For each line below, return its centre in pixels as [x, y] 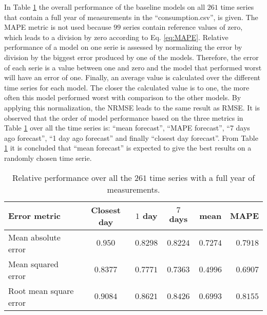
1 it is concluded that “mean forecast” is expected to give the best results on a [128, 148]
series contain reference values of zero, [183, 27]
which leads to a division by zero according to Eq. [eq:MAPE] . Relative [116, 37]
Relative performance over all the [72, 177]
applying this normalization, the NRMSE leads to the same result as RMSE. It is [132, 107]
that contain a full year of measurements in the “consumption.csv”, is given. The [131, 17]
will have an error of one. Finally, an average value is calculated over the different [132, 77]
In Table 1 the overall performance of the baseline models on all [105, 7]
